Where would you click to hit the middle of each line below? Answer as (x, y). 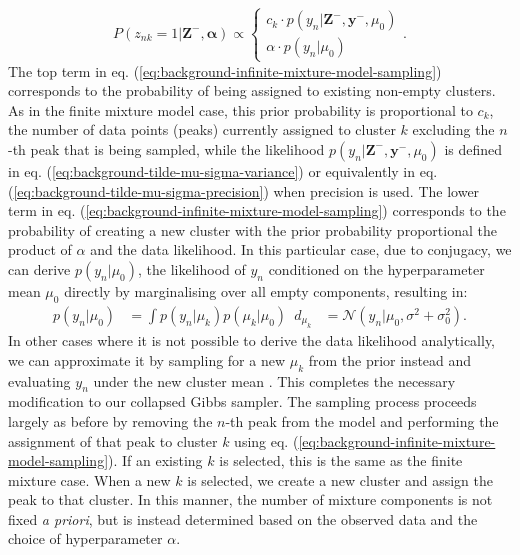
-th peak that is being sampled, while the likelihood (166, 148)
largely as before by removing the (110, 420)
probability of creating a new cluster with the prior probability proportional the (252, 229)
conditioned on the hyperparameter (376, 268)
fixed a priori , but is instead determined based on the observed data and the (243, 518)
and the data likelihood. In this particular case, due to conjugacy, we (301, 249)
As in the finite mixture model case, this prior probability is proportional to (240, 109)
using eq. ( (266, 440)
